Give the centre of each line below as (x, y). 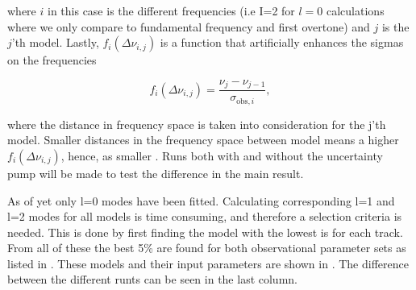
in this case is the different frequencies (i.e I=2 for (171, 10)
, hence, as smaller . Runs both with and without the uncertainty (222, 155)
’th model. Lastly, (55, 42)
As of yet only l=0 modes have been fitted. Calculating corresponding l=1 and (201, 200)
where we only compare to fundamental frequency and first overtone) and (189, 26)
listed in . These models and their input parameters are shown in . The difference (208, 263)
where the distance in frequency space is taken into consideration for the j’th (197, 124)
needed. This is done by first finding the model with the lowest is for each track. (205, 232)
